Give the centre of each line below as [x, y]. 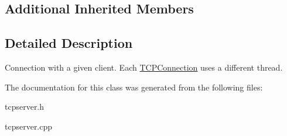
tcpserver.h [25, 107]
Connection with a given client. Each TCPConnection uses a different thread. [144, 67]
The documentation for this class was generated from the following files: [134, 87]
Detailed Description [69, 43]
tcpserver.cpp [29, 126]
